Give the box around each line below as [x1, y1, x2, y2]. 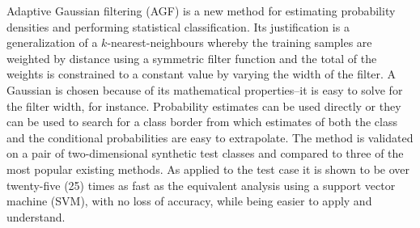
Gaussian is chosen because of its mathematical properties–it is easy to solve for [6, 81, 403, 98]
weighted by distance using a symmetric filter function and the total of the [6, 49, 377, 66]
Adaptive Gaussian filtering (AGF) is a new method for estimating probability [6, 2, 396, 19]
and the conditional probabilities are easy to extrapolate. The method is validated [6, 129, 414, 146]
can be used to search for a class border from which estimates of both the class [6, 113, 397, 130]
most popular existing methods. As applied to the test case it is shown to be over [6, 160, 410, 177]
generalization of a [6, 34, 98, 51]
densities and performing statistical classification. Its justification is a [6, 18, 350, 35]
